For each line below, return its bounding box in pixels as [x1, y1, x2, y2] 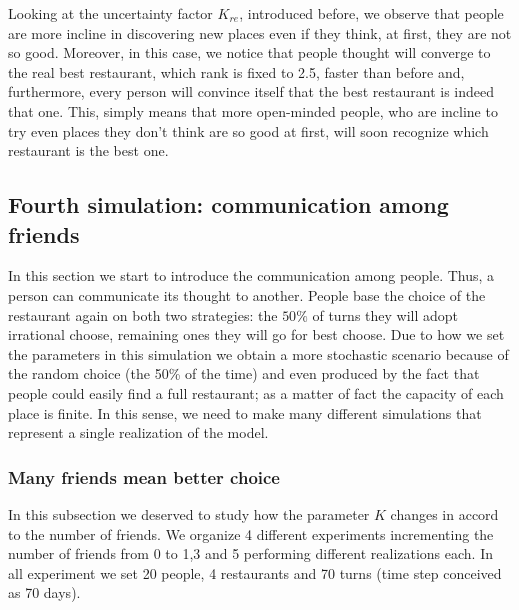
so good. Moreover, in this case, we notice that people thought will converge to [8, 42, 491, 63]
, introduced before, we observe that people [239, 3, 504, 23]
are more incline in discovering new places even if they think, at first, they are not [8, 22, 512, 43]
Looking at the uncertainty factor [8, 3, 213, 23]
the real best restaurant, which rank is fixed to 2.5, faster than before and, [8, 61, 465, 82]
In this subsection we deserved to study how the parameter [8, 503, 370, 524]
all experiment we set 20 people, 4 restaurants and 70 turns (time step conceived [8, 562, 502, 583]
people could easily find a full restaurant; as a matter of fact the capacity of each [8, 382, 504, 403]
